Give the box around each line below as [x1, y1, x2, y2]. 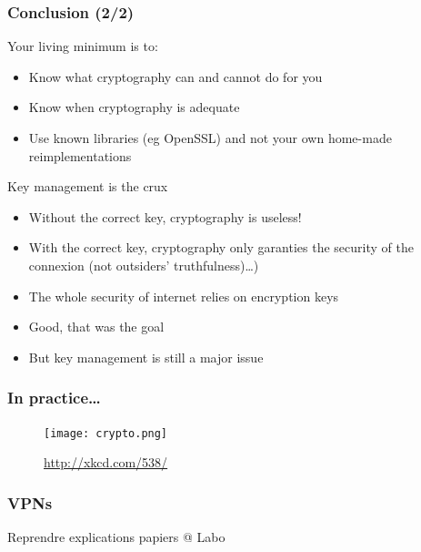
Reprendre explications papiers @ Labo [7, 527, 226, 547]
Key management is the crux [7, 177, 168, 196]
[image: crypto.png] [44, 426, 168, 440]
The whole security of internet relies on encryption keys [28, 286, 339, 305]
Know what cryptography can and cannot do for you [28, 66, 323, 86]
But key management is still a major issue [28, 347, 264, 366]
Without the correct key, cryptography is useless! [28, 207, 302, 226]
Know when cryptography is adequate [28, 97, 240, 117]
